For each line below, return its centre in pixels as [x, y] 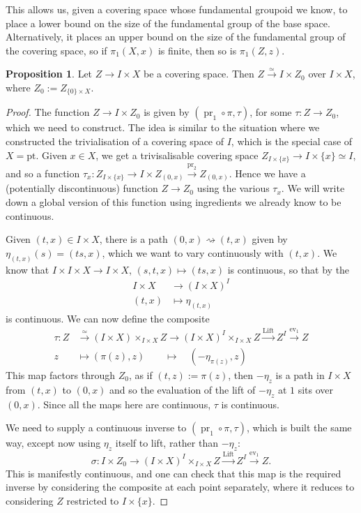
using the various [233, 188]
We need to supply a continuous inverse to [96, 427]
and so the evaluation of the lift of [183, 389]
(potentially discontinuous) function [82, 188]
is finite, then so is [197, 50]
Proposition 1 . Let [49, 74]
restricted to [93, 500]
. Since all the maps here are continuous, [124, 404]
